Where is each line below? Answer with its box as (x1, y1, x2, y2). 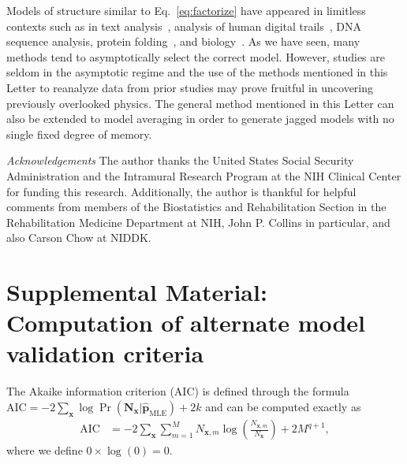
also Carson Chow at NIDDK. (6, 229, 151, 246)
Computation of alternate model (6, 306, 366, 339)
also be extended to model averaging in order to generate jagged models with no (6, 110, 394, 127)
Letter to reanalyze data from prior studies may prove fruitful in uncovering (6, 79, 374, 95)
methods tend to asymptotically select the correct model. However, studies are (6, 48, 385, 65)
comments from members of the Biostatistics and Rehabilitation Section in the (6, 199, 386, 215)
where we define (6, 442, 83, 458)
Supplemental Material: (6, 276, 267, 308)
